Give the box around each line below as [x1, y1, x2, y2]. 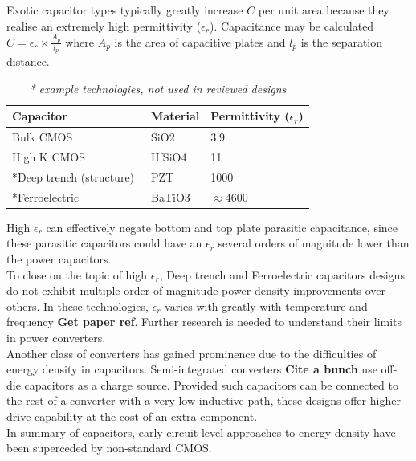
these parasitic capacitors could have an [6, 235, 202, 251]
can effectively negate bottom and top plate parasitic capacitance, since [46, 218, 398, 235]
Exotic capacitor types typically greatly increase [6, 2, 243, 18]
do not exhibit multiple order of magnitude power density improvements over [6, 282, 386, 299]
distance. [6, 53, 50, 70]
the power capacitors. [6, 250, 112, 267]
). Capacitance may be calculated [209, 17, 374, 34]
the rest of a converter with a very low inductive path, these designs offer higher [6, 392, 401, 409]
